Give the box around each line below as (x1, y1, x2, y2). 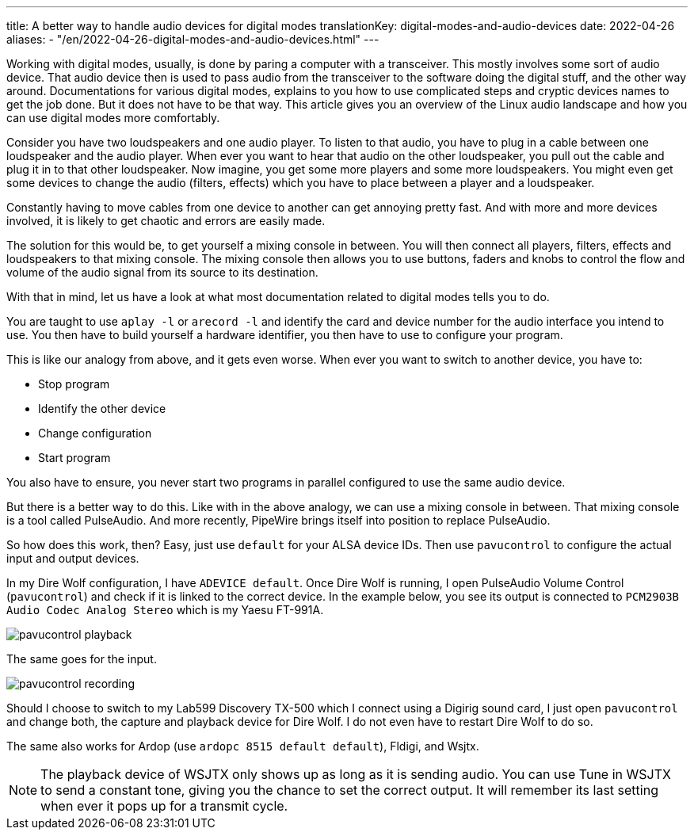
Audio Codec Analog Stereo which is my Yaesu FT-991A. (6, 603, 324, 617)
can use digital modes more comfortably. (6, 111, 220, 124)
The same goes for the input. (6, 652, 157, 666)
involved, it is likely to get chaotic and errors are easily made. (6, 214, 326, 227)
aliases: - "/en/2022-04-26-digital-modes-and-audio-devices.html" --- (6, 32, 379, 46)
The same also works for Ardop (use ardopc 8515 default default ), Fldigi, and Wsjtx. (6, 739, 479, 753)
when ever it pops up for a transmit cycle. (40, 798, 288, 814)
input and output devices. (6, 552, 139, 565)
